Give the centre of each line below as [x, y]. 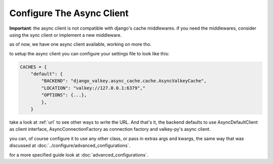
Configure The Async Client [69, 13]
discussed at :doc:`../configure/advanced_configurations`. [70, 145]
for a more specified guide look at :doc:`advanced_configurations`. [79, 155]
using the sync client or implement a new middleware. [65, 35]
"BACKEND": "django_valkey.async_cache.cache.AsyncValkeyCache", [124, 81]
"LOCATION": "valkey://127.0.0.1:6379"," [93, 88]
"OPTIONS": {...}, [64, 95]
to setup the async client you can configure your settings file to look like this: [89, 53]
